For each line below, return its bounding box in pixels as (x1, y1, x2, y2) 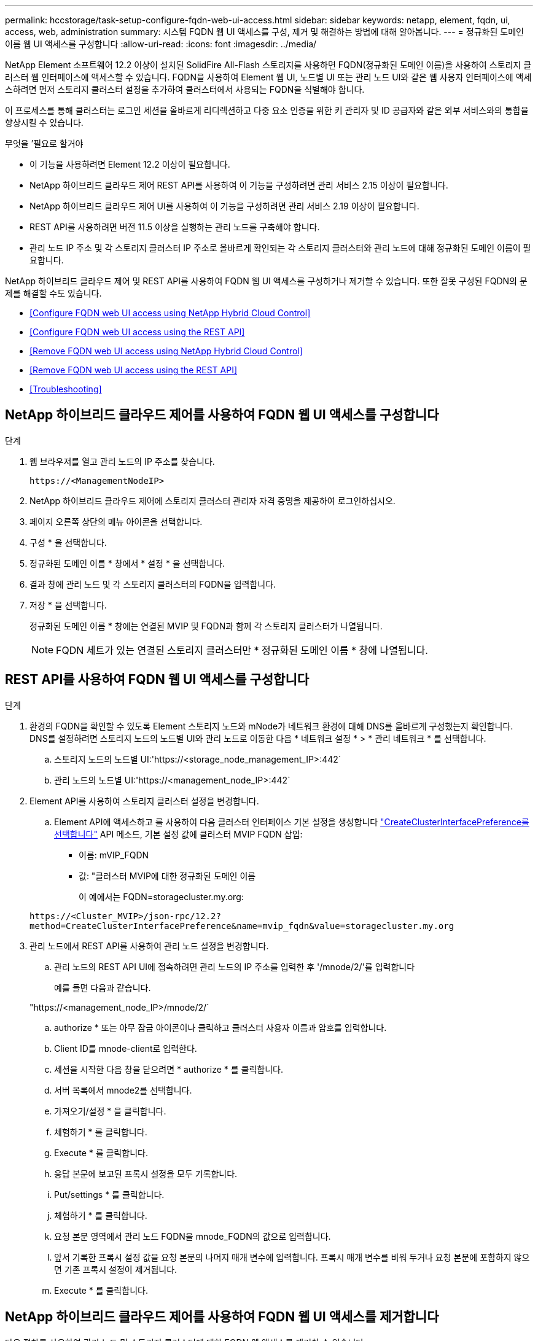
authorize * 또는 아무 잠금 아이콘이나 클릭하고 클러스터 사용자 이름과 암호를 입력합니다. (54, 1022, 387, 1033)
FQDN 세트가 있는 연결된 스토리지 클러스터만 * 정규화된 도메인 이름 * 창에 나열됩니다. (56, 643, 428, 656)
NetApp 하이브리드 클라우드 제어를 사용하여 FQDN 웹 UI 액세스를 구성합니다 (5, 407, 439, 423)
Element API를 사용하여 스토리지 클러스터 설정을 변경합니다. (29, 795, 259, 806)
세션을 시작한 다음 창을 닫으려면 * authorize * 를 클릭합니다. (54, 1063, 283, 1075)
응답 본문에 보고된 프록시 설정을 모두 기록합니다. (54, 1168, 238, 1179)
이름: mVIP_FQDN (79, 849, 149, 860)
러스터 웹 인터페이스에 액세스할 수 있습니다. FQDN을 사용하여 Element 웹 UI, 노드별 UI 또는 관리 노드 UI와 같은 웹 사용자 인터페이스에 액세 (5, 72, 532, 82)
